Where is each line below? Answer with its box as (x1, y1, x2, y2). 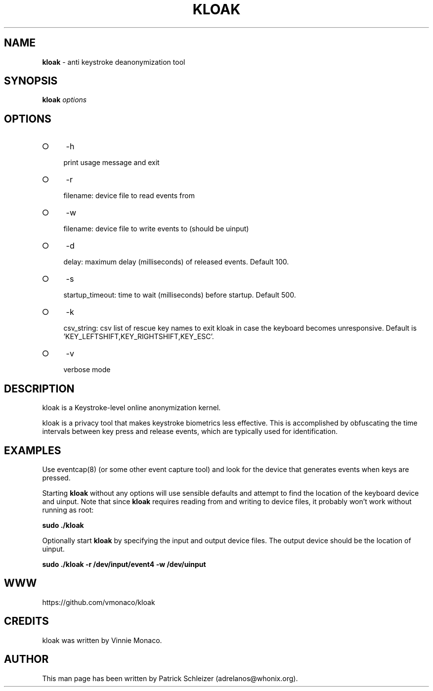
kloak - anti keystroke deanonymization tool (42, 57, 185, 66)
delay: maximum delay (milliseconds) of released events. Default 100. (63, 258, 289, 266)
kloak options (42, 95, 87, 104)
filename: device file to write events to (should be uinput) (63, 224, 249, 233)
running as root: (42, 505, 94, 514)
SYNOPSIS (4, 75, 58, 87)
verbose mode (63, 365, 111, 374)
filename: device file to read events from (63, 191, 195, 200)
